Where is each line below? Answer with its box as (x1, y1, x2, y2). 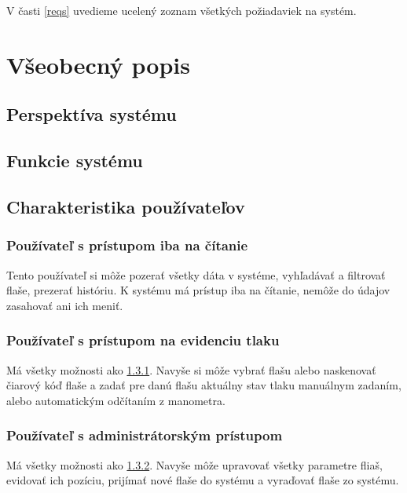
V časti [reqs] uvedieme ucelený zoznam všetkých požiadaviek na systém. (6, 2, 357, 18)
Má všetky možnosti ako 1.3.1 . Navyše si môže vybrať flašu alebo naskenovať (6, 361, 376, 378)
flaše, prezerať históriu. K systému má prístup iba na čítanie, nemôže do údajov (6, 282, 390, 298)
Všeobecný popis (6, 48, 190, 80)
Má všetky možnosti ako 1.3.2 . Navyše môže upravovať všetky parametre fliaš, (6, 456, 383, 473)
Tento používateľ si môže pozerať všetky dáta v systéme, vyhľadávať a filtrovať (6, 266, 386, 283)
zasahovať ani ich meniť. (6, 297, 123, 313)
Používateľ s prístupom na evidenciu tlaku (6, 330, 280, 350)
